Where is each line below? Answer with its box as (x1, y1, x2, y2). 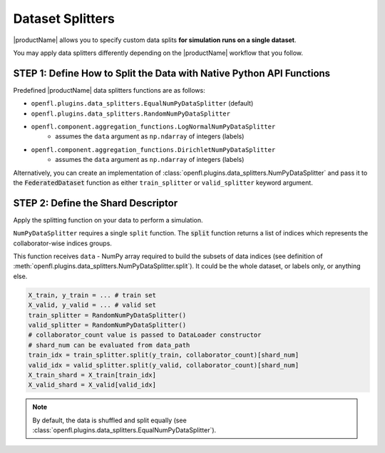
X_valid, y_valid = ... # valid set (28, 301, 157, 310)
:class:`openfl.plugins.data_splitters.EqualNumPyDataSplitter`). (32, 426, 217, 434)
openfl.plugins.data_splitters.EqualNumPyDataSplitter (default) (31, 99, 254, 108)
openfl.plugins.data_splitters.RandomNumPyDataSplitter (31, 109, 231, 118)
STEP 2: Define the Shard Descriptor (13, 197, 178, 209)
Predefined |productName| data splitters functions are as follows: (13, 86, 206, 94)
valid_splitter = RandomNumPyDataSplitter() (28, 321, 187, 329)
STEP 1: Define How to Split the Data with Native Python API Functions (13, 67, 331, 79)
